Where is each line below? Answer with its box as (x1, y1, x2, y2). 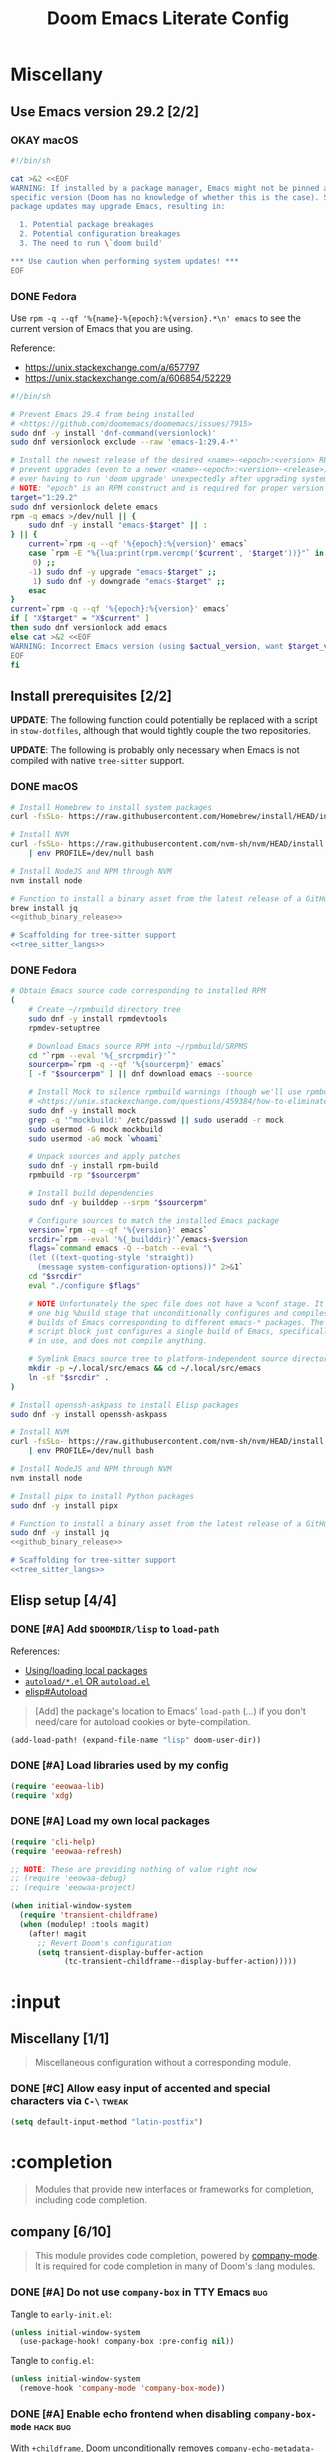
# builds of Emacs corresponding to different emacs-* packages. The (28, 1317, 325, 1327)
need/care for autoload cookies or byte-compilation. (34, 1715, 251, 1727)
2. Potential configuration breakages (19, 229, 182, 239)
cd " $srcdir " (28, 1272, 83, 1282)
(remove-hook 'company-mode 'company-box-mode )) (19, 2383, 226, 2394)
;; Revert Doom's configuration (36, 1938, 172, 1948)
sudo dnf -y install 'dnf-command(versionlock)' (10, 428, 217, 438)
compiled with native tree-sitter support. (10, 755, 185, 767)
